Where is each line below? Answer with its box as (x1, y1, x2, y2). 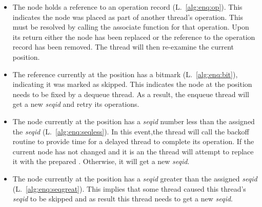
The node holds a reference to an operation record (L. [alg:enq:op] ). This (12, 2, 243, 12)
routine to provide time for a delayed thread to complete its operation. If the (12, 136, 254, 147)
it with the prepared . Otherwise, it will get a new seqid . (12, 156, 190, 167)
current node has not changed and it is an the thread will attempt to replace (12, 146, 254, 156)
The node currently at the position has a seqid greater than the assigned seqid (12, 173, 257, 183)
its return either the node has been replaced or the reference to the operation (12, 31, 255, 42)
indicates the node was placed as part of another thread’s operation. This (12, 11, 244, 22)
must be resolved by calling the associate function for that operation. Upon (12, 21, 249, 32)
